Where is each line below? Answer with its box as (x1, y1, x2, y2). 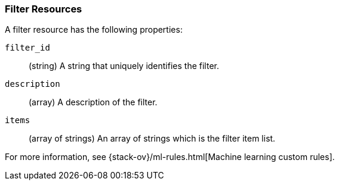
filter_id (5, 43, 50, 53)
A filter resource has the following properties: (5, 24, 183, 35)
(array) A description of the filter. (29, 97, 158, 108)
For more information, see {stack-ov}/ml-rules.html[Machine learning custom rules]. (5, 152, 335, 162)
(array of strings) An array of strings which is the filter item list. (29, 133, 276, 144)
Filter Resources (5, 3, 82, 15)
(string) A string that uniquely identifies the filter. (29, 61, 219, 71)
